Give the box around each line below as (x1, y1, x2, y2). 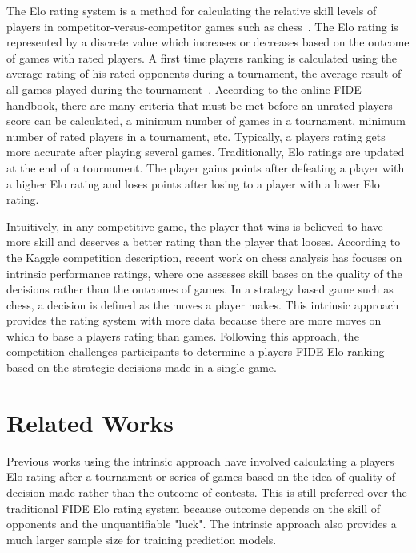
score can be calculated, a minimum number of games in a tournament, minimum (6, 112, 406, 129)
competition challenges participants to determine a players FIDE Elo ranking (6, 343, 385, 360)
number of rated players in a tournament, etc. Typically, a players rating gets (6, 127, 386, 144)
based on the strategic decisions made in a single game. (6, 359, 277, 376)
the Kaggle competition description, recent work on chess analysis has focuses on (6, 248, 402, 265)
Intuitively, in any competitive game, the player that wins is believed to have (6, 217, 383, 234)
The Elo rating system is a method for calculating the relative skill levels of (6, 2, 377, 18)
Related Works (6, 406, 174, 438)
